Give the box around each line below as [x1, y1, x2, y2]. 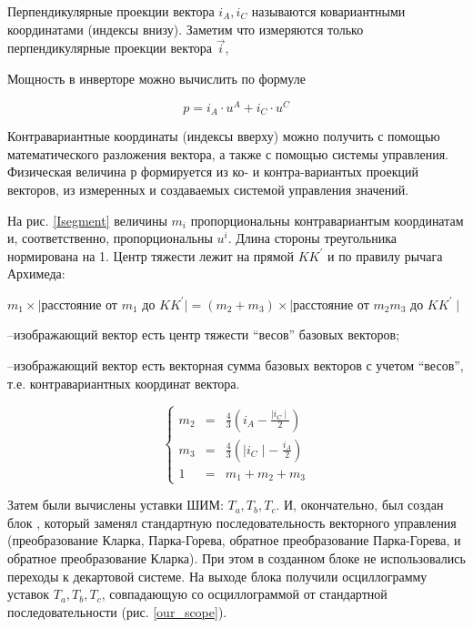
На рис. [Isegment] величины [7, 210, 167, 229]
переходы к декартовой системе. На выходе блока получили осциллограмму [7, 566, 428, 585]
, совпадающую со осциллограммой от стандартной [101, 584, 387, 603]
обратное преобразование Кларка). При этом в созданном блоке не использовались [7, 549, 466, 568]
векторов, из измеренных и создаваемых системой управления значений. [7, 179, 409, 198]
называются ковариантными [251, 2, 406, 20]
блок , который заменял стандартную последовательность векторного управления [7, 512, 457, 532]
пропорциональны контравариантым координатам [190, 210, 464, 229]
